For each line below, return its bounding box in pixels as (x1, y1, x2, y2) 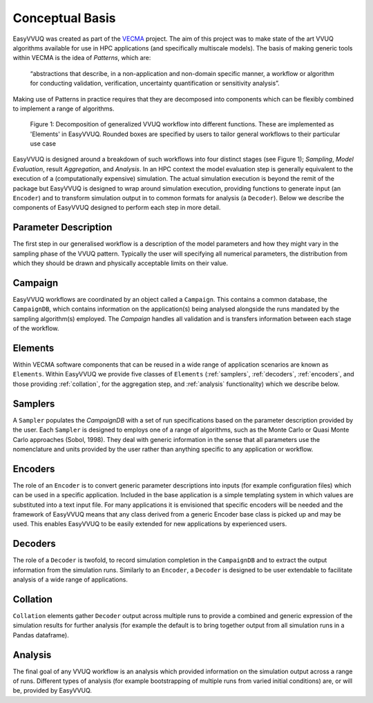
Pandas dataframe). (12, 630, 69, 639)
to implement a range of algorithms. (12, 104, 115, 113)
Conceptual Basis (12, 10, 117, 26)
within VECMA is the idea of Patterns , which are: (12, 54, 151, 62)
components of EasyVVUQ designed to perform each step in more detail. (12, 204, 221, 212)
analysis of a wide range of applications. (12, 575, 128, 584)
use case (30, 139, 57, 148)
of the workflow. (12, 325, 59, 333)
